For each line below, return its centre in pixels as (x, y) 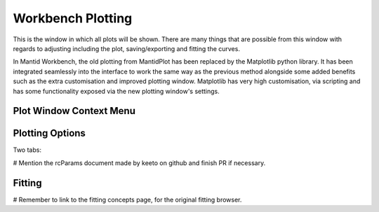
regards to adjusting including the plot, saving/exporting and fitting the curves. (126, 48)
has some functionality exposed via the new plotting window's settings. (117, 91)
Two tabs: (27, 150)
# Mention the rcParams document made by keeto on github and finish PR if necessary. (139, 163)
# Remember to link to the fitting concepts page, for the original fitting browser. (127, 199)
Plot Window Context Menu (74, 111)
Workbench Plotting (73, 18)
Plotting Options (49, 133)
